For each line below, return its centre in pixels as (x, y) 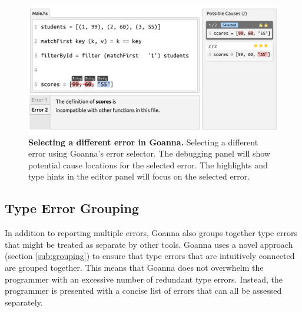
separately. (24, 302)
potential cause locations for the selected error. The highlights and (148, 165)
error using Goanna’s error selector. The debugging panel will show (149, 153)
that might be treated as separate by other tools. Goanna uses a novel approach (149, 244)
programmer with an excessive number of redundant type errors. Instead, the (144, 279)
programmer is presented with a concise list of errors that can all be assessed (143, 291)
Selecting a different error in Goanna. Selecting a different (143, 142)
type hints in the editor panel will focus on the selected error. (139, 176)
